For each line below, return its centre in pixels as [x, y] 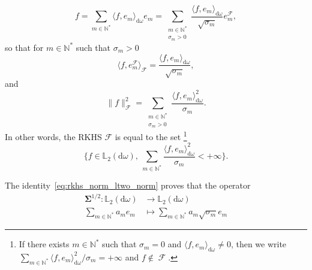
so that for [24, 47]
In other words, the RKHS [53, 136]
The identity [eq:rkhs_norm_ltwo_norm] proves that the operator [128, 185]
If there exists [44, 244]
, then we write [259, 244]
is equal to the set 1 [151, 136]
